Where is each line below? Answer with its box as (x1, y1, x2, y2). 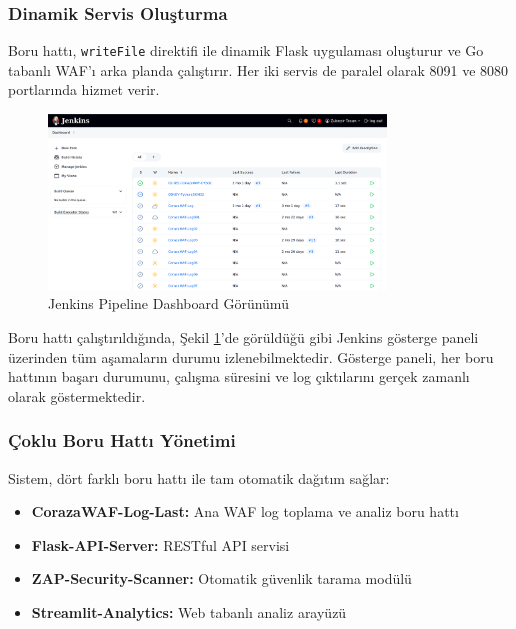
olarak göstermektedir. (8, 385, 146, 406)
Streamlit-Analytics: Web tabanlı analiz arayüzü (31, 601, 347, 622)
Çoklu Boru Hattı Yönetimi (8, 428, 236, 453)
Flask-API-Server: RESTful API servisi (31, 534, 290, 555)
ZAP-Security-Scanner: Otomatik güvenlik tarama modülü (31, 568, 412, 589)
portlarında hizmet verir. (8, 79, 160, 100)
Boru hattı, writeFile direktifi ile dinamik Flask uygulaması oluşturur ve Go (8, 40, 484, 61)
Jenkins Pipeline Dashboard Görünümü (48, 293, 289, 314)
